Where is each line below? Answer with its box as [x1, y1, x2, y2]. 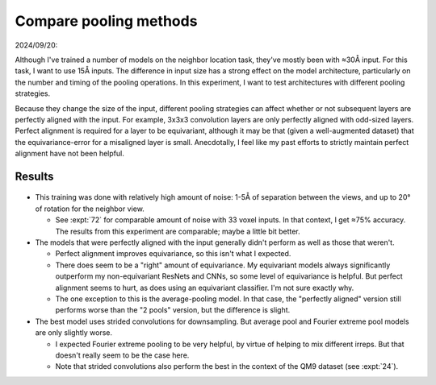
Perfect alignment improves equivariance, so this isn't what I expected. [55, 249, 291, 259]
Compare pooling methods [15, 12, 198, 30]
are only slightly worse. [35, 328, 113, 337]
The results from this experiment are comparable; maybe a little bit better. [55, 226, 300, 236]
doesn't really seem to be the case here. [55, 350, 190, 360]
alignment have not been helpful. [15, 149, 124, 159]
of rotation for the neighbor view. [35, 204, 145, 213]
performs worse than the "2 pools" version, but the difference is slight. [55, 305, 291, 315]
